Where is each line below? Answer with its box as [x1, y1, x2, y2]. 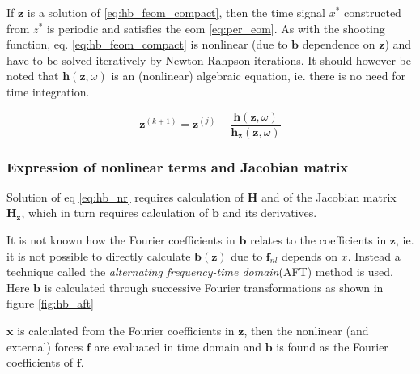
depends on [282, 247, 337, 264]
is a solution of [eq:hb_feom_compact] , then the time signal [27, 4, 325, 20]
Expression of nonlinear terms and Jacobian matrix [6, 156, 349, 176]
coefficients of [6, 354, 74, 371]
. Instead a [347, 247, 401, 264]
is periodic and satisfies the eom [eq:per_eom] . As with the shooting [46, 19, 385, 36]
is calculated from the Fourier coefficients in [17, 322, 235, 338]
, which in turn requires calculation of [21, 204, 209, 221]
